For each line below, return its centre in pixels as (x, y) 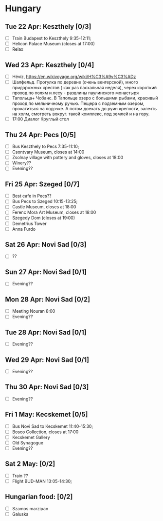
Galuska (20, 514)
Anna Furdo (24, 229)
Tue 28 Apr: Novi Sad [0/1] (46, 332)
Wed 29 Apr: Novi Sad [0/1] (47, 360)
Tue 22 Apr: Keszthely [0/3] (48, 27)
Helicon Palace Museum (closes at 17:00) (53, 44)
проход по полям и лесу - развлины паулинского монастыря (75, 93)
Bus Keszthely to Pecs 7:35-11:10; (45, 146)
